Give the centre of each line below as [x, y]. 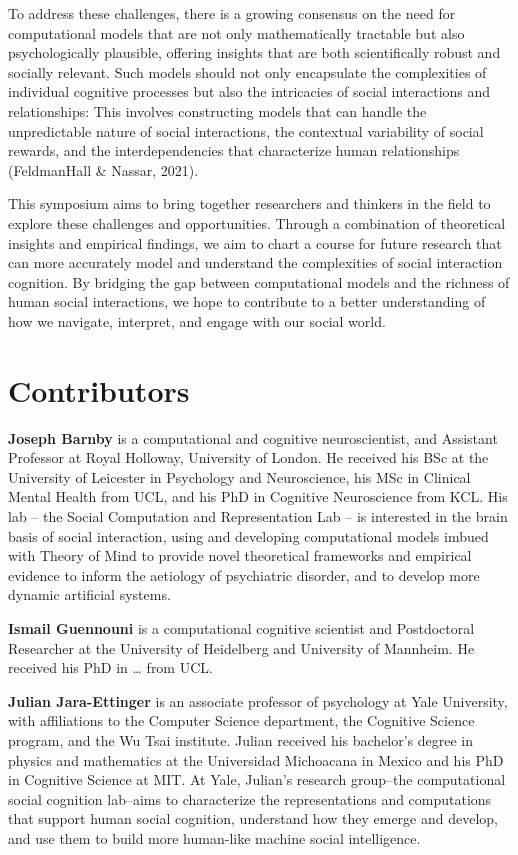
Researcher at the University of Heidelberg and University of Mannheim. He [241, 647]
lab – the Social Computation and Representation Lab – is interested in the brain [258, 516]
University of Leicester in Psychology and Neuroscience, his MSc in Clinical [239, 476]
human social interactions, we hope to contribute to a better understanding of [247, 301]
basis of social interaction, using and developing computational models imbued [248, 535]
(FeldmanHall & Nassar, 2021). [103, 169]
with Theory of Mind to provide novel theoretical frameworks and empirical [240, 555]
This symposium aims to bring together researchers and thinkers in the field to [249, 203]
